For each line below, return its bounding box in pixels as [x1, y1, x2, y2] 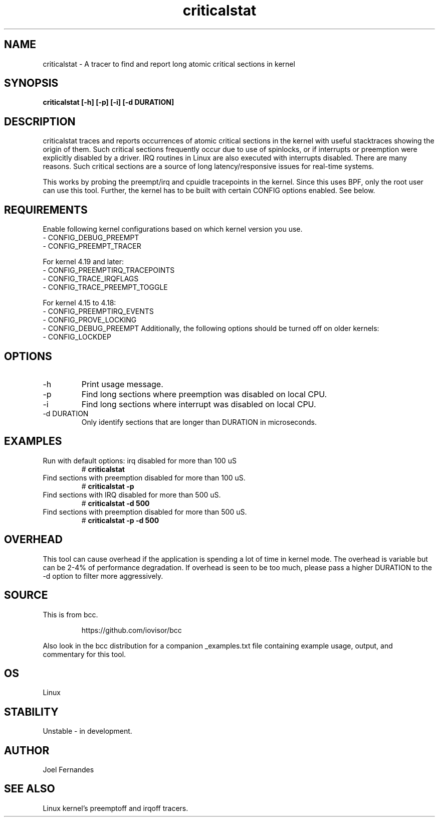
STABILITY [4, 705, 59, 718]
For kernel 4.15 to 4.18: [43, 298, 116, 307]
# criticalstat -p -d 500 [81, 516, 159, 525]
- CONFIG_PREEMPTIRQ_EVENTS [43, 307, 154, 316]
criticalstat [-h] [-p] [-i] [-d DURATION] [43, 98, 174, 107]
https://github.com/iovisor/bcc [81, 625, 182, 634]
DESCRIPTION [4, 115, 76, 128]
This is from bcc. [43, 610, 98, 619]
